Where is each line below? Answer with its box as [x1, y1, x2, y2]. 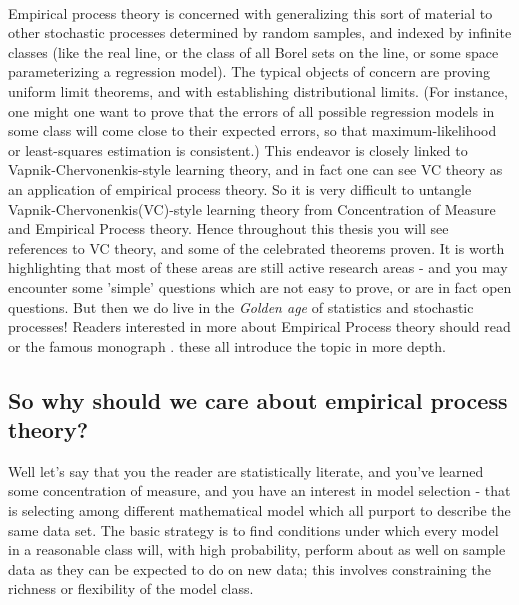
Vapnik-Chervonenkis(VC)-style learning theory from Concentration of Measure [8, 198, 496, 219]
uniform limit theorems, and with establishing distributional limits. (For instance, [8, 80, 508, 101]
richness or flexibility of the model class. [8, 578, 254, 599]
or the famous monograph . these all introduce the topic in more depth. [8, 335, 446, 356]
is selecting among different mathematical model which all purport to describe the [8, 500, 511, 521]
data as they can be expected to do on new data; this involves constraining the [8, 558, 491, 579]
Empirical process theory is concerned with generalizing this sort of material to [8, 2, 493, 23]
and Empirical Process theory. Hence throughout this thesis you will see [8, 218, 449, 239]
